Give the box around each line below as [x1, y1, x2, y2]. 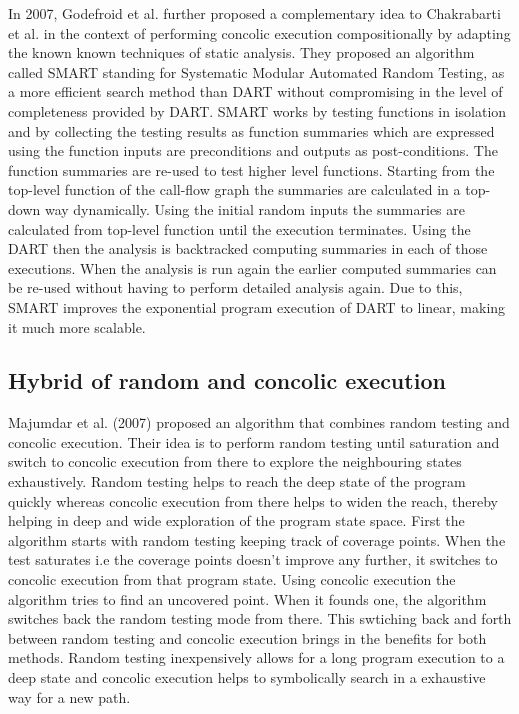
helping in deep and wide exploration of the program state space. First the [8, 510, 465, 531]
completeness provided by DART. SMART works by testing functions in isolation [8, 100, 507, 121]
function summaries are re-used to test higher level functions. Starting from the [8, 159, 495, 180]
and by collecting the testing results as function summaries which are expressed [8, 120, 495, 141]
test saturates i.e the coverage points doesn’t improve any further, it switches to [8, 549, 498, 570]
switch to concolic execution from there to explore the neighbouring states [8, 451, 462, 472]
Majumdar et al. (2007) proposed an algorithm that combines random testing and [8, 412, 510, 433]
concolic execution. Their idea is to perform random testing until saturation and [8, 431, 500, 452]
